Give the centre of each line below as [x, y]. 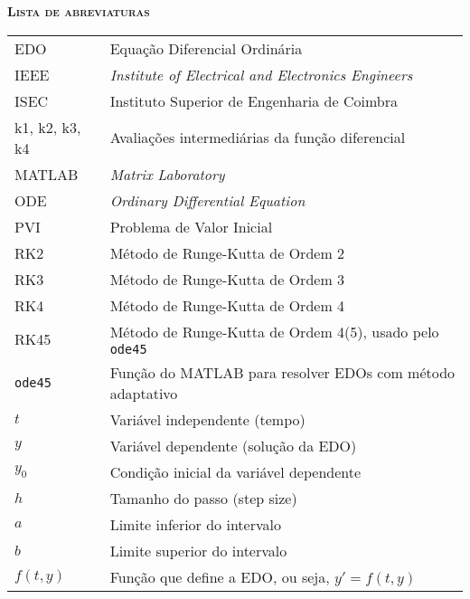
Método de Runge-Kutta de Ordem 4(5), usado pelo [274, 331]
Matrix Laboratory [167, 174]
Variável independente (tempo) [207, 419]
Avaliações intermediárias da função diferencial [258, 138]
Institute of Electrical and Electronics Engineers [261, 74]
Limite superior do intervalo [198, 550]
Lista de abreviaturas [79, 11]
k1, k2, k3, [48, 127]
